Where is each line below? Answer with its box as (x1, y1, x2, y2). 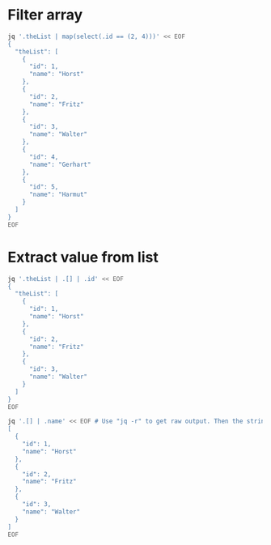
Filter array (7, 6, 83, 24)
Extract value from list (7, 248, 159, 266)
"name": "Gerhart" (28, 160, 91, 168)
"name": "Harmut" (28, 190, 88, 199)
